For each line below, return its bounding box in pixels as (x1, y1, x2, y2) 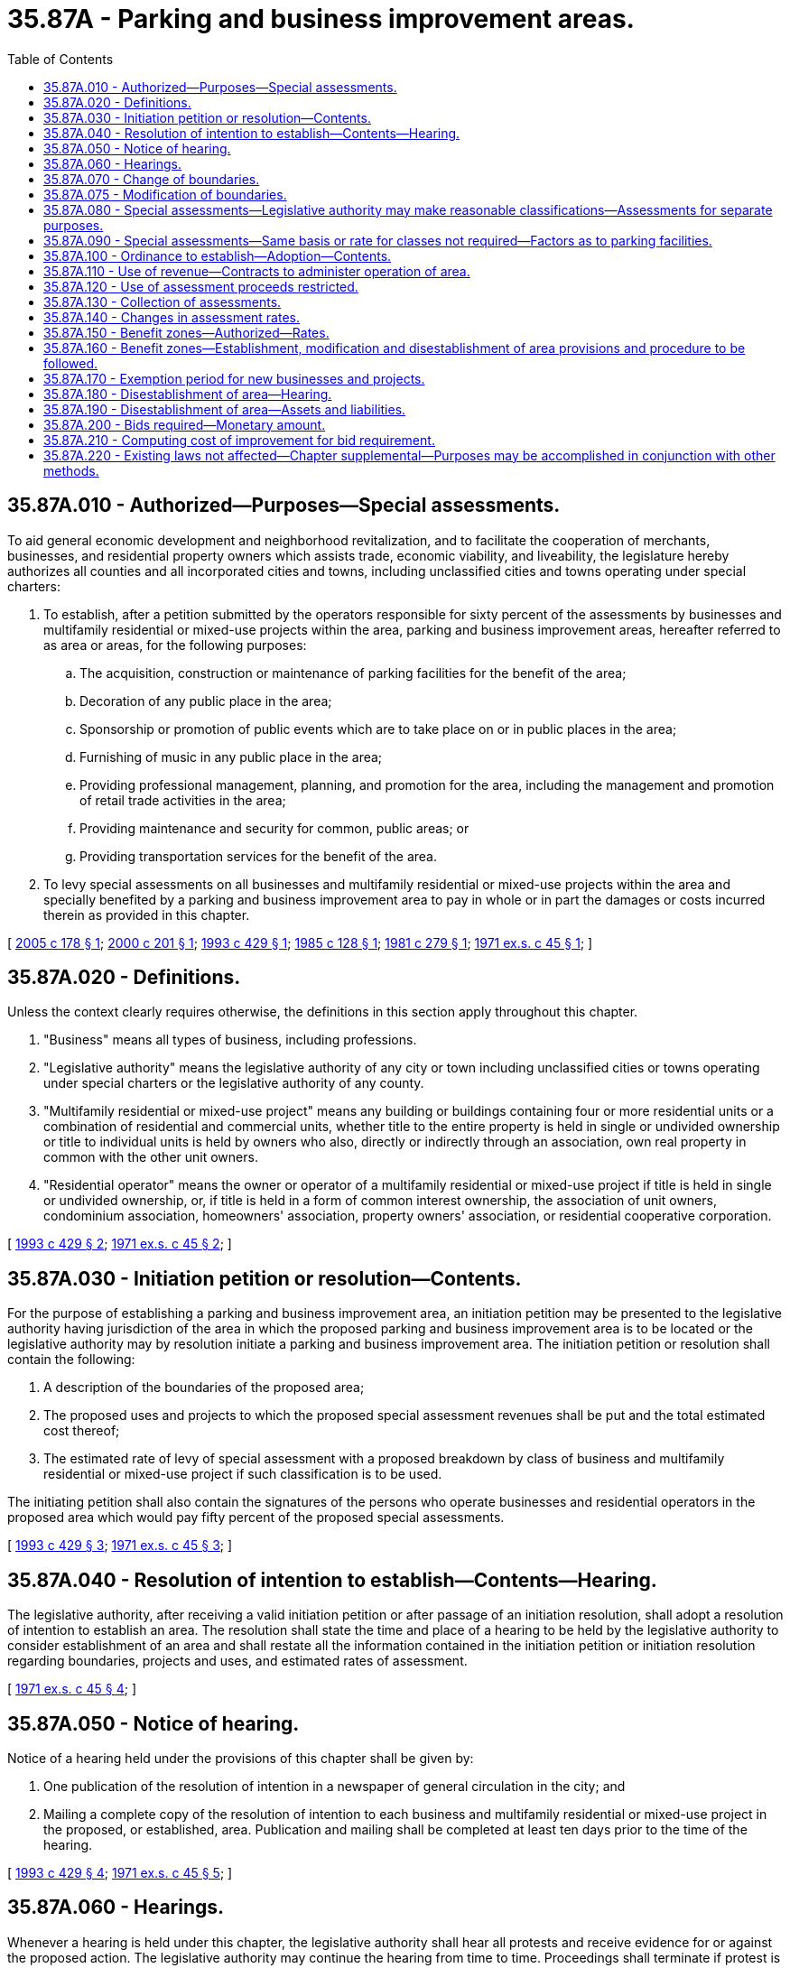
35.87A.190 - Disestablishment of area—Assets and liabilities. (43, 401, 406, 417)
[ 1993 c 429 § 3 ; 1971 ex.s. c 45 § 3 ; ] (7, 1537, 233, 1554)
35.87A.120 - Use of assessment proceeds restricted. (43, 278, 358, 294)
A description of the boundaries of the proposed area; (43, 1379, 365, 1396)
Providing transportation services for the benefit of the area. (79, 848, 437, 864)
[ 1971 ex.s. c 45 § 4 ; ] (7, 1681, 137, 1697)
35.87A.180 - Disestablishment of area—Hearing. (43, 385, 332, 402)
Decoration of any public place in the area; (79, 692, 332, 709)
